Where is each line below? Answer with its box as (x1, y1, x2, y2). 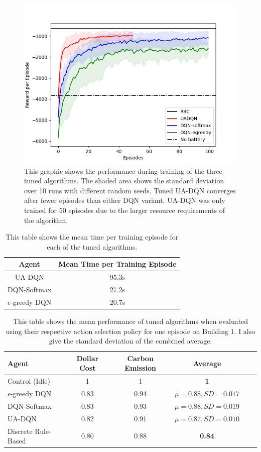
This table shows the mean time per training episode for (6, 232, 179, 242)
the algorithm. (24, 214, 68, 225)
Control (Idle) (8, 376, 50, 386)
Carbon (127, 353, 154, 363)
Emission (124, 363, 156, 373)
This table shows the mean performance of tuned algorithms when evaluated (13, 315, 248, 326)
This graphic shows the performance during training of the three (24, 165, 222, 176)
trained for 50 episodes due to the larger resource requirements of (24, 204, 225, 215)
